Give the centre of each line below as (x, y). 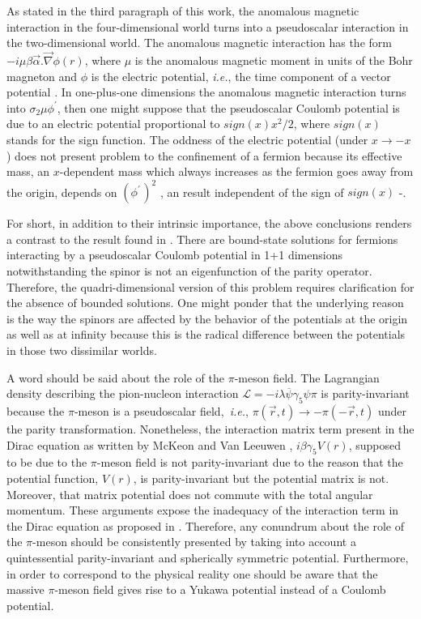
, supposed (374, 444)
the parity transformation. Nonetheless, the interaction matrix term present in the (210, 428)
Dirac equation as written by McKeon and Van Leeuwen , (150, 444)
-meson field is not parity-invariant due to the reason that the (250, 462)
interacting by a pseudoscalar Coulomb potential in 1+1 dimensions (174, 255)
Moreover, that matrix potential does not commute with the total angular (190, 494)
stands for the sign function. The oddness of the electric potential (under (187, 139)
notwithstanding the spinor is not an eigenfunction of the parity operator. (189, 271)
